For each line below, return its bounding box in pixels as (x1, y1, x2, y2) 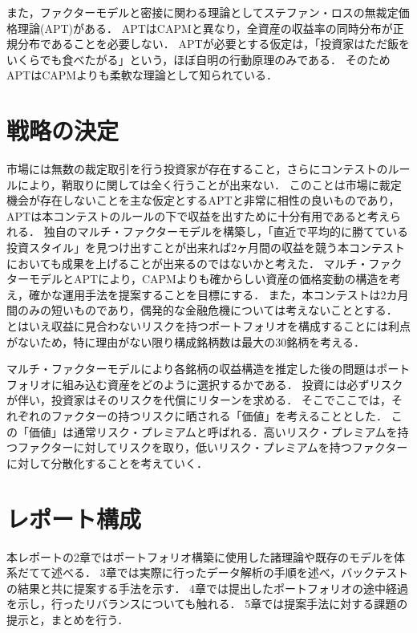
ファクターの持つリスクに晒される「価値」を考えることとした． (51, 408, 388, 424)
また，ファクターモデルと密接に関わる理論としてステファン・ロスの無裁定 (6, 4, 399, 20)
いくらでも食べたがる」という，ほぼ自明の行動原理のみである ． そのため (6, 51, 391, 67)
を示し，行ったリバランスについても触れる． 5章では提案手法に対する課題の (6, 595, 408, 612)
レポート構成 (6, 501, 142, 534)
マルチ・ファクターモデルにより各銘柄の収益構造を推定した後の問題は (6, 360, 377, 377)
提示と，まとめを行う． (6, 611, 129, 627)
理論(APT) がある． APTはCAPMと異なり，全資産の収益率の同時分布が (17, 19, 393, 36)
